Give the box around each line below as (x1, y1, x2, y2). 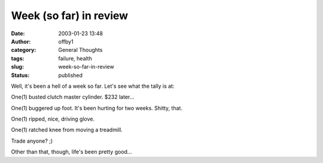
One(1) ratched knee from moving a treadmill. (11, 126, 123, 134)
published (58, 72, 83, 79)
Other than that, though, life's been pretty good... (11, 148, 132, 155)
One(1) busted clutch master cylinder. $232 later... (11, 93, 135, 101)
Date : (11, 30, 25, 37)
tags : (11, 54, 25, 62)
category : (11, 47, 36, 54)
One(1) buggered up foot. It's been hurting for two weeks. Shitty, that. (11, 104, 182, 112)
